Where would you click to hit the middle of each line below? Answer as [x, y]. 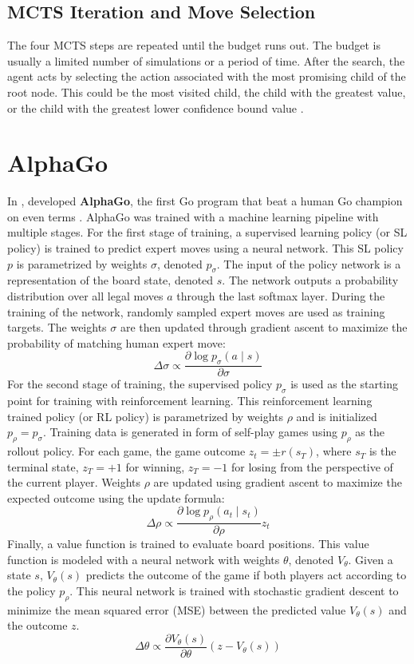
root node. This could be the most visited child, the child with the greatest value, [207, 91]
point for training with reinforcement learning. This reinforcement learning [190, 401]
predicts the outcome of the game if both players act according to [246, 575]
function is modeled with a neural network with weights [144, 559]
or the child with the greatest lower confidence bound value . [156, 107]
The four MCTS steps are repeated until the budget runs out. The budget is [194, 45]
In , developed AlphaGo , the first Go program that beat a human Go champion [205, 201]
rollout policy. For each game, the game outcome [126, 451]
